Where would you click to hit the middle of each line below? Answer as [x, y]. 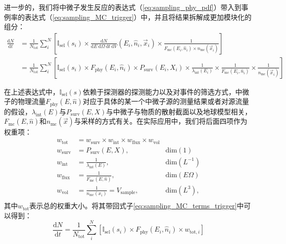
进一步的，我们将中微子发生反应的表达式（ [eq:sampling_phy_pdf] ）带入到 [123, 7]
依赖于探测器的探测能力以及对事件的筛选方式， [159, 91]
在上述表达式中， [32, 91]
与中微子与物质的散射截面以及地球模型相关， [179, 111]
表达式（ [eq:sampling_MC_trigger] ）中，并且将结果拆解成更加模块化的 [138, 17]
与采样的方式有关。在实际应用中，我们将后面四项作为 [161, 121]
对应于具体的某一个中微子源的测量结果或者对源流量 [166, 101]
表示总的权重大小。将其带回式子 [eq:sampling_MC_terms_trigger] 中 [137, 206]
